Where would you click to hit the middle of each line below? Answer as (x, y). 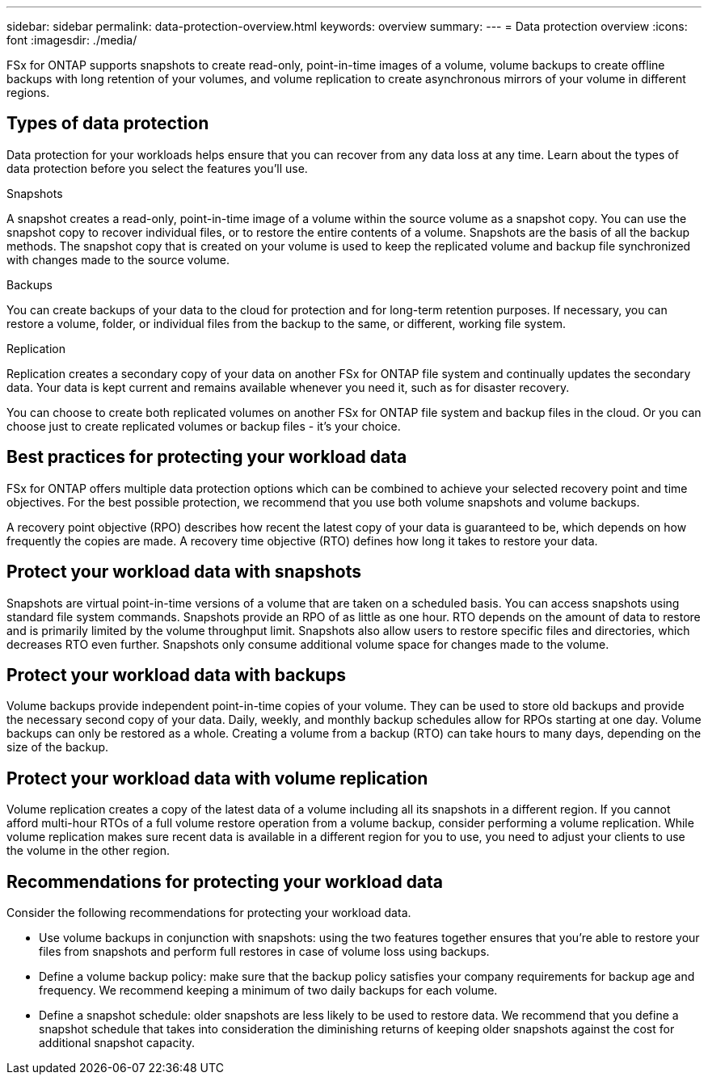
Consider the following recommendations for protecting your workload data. (209, 913)
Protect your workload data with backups (176, 675)
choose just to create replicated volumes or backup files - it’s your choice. (204, 426)
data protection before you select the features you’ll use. (157, 168)
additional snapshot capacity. (117, 1043)
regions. (28, 93)
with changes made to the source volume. (118, 259)
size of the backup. (58, 747)
